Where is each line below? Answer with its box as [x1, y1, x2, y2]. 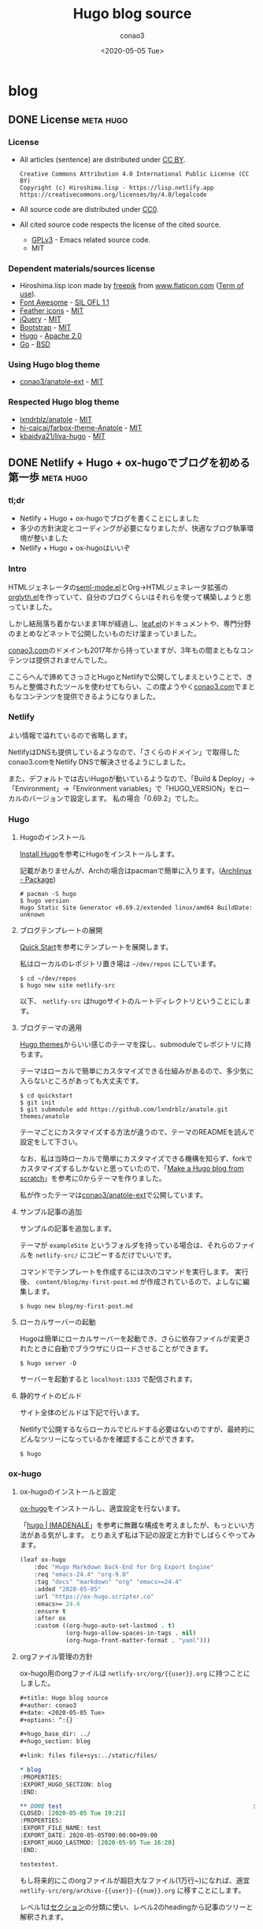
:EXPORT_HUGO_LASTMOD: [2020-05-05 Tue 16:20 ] [19, 1838, 176, 1846]
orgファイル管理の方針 [19, 1651, 93, 1661]
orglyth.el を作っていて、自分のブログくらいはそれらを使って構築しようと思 [8, 592, 252, 602]
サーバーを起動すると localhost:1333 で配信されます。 [19, 1375, 197, 1384]
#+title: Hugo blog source [19, 1694, 109, 1701]
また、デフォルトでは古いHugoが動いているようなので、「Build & [8, 773, 217, 783]
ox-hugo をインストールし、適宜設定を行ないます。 [19, 1504, 185, 1513]
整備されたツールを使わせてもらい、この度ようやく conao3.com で [28, 682, 242, 691]
